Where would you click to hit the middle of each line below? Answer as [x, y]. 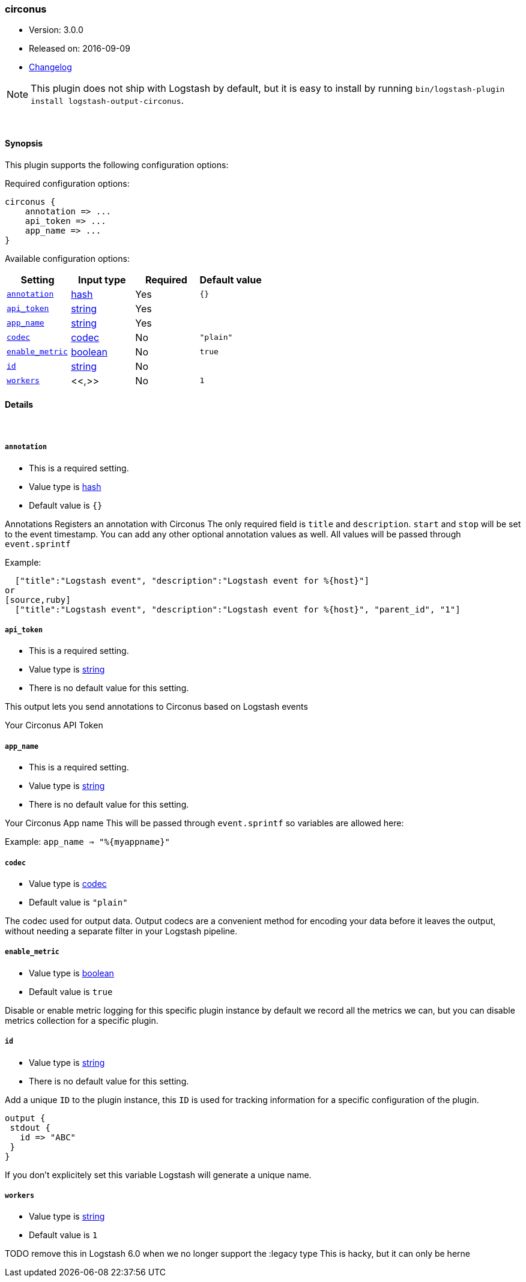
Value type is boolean [71, 973]
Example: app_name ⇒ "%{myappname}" [87, 842]
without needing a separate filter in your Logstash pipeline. [121, 931]
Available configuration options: [67, 258]
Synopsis [24, 143]
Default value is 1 [63, 1235]
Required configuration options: [67, 183]
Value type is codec [68, 883]
